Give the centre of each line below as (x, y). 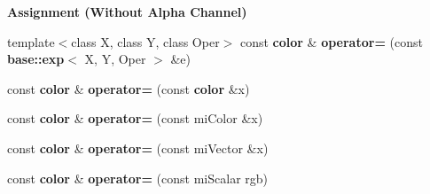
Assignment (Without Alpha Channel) (127, 12)
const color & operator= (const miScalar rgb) (137, 178)
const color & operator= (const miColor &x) (135, 118)
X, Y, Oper (115, 59)
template (31, 41)
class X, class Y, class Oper (145, 41)
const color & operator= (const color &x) (129, 88)
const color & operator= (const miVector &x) (138, 147)
